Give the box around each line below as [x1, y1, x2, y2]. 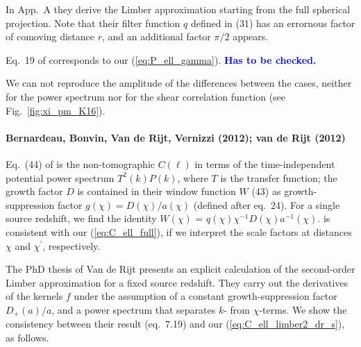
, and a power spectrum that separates [51, 302, 216, 316]
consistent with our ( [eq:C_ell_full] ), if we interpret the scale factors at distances [6, 224, 352, 239]
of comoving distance [6, 29, 95, 44]
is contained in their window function [77, 184, 236, 198]
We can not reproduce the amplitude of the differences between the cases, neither [6, 76, 352, 90]
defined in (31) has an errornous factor [190, 15, 355, 30]
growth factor [6, 184, 63, 198]
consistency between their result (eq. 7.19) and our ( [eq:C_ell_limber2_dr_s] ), [6, 316, 345, 331]
